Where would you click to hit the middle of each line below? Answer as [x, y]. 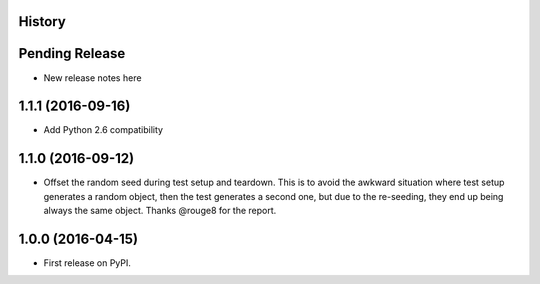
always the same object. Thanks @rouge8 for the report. [160, 211]
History [42, 21]
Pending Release [72, 53]
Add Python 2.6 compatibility [103, 130]
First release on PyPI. [87, 263]
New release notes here [92, 77]
